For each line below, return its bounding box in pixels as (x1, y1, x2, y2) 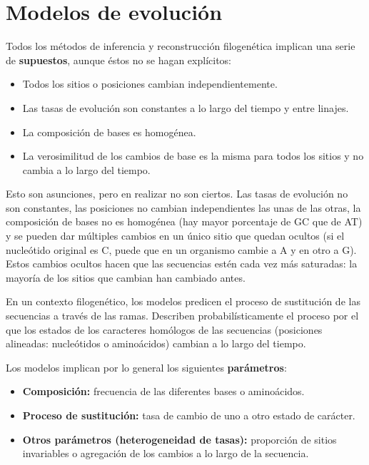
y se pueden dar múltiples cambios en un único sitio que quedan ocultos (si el (6, 228, 345, 243)
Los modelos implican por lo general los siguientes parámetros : (6, 359, 287, 374)
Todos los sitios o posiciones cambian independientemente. (22, 76, 278, 91)
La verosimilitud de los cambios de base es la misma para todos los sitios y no (22, 148, 364, 163)
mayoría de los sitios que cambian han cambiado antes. (6, 270, 246, 285)
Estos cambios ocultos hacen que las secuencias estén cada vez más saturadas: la (6, 256, 358, 271)
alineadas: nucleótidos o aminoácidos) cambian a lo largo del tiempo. (6, 336, 306, 351)
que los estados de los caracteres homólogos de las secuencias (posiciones (6, 322, 323, 337)
